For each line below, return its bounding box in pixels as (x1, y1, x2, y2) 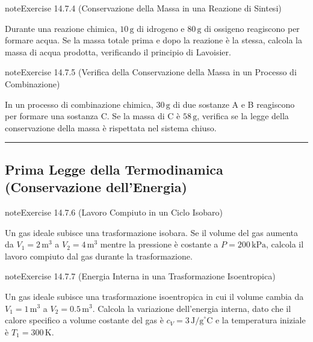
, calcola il (265, 238, 304, 250)
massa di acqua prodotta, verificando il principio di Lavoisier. (5, 45, 231, 58)
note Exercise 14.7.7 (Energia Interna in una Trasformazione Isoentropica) (5, 270, 276, 282)
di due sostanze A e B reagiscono (173, 98, 295, 110)
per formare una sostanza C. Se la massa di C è (5, 110, 181, 122)
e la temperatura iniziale (215, 314, 306, 326)
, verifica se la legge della (197, 110, 289, 122)
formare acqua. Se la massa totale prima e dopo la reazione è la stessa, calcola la (5, 34, 302, 46)
